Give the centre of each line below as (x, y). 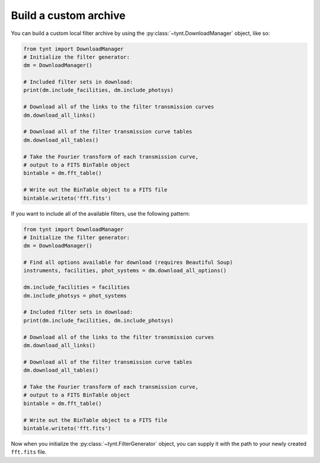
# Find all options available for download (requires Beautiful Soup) (128, 263)
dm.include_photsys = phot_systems (75, 296)
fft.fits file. (29, 452)
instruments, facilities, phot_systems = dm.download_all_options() (125, 271)
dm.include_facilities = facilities (77, 287)
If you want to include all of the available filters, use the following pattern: (100, 213)
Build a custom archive (68, 15)
